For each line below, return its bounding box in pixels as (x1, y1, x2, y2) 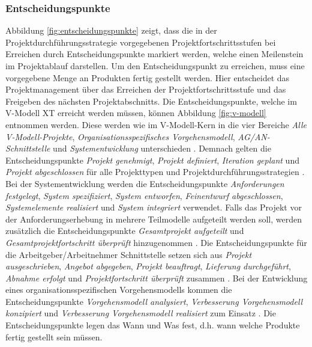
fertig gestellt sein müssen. (5, 330, 103, 343)
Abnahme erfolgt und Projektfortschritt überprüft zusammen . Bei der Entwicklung (5, 271, 308, 284)
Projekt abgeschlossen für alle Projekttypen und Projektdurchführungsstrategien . (5, 165, 305, 178)
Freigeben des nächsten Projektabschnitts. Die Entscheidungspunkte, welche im (5, 94, 297, 107)
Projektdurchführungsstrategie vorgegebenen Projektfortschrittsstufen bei (5, 35, 276, 48)
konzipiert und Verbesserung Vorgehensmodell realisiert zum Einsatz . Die (5, 307, 276, 319)
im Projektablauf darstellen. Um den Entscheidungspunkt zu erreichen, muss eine (5, 60, 305, 72)
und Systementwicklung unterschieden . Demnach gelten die (53, 142, 271, 155)
